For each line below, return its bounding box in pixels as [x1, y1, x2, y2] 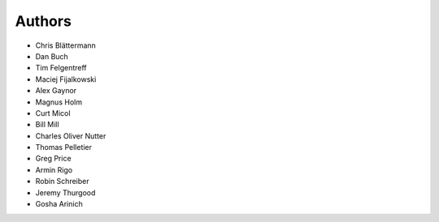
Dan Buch [35, 51, 68, 61]
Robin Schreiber [35, 177, 89, 186]
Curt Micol [35, 108, 71, 117]
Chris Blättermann [35, 41, 97, 50]
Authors [15, 12, 72, 30]
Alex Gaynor [35, 86, 77, 96]
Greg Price [35, 154, 72, 164]
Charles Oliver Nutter [35, 130, 106, 141]
